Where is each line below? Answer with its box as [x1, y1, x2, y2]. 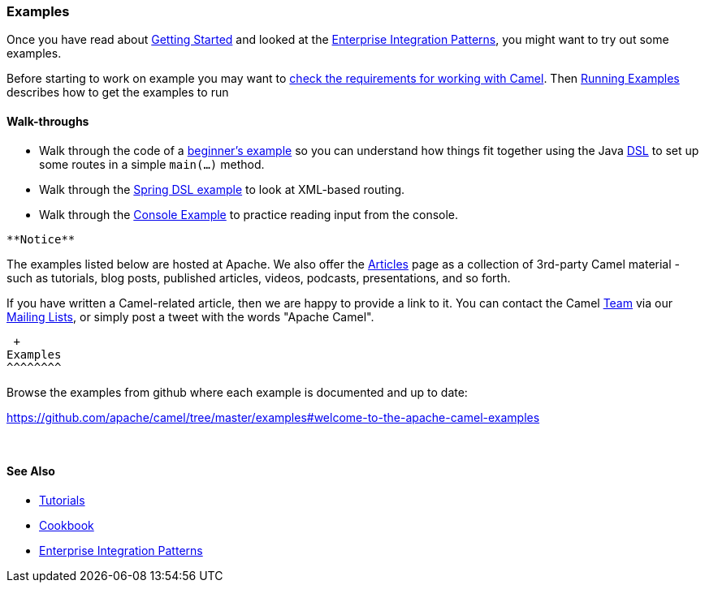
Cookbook [39, 518, 94, 532]
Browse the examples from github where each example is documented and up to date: [6, 385, 468, 399]
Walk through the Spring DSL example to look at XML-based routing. [39, 182, 405, 196]
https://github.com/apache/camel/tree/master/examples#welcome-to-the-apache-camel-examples [6, 410, 540, 424]
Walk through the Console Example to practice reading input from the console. [39, 207, 459, 221]
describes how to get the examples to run [6, 85, 229, 100]
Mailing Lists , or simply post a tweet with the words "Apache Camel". [6, 309, 374, 324]
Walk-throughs [6, 114, 89, 128]
